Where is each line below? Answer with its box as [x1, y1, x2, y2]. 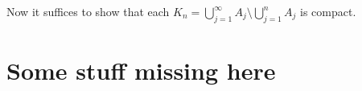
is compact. [300, 3, 356, 19]
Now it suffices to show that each [6, 3, 170, 19]
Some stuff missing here [6, 53, 276, 86]
